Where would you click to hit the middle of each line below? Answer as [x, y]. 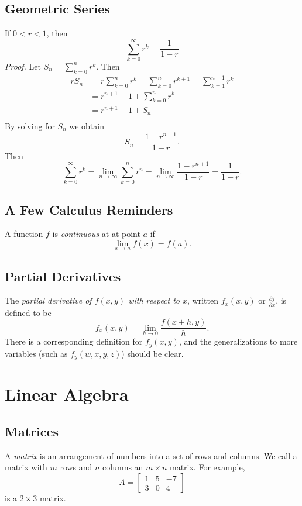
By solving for [30, 125]
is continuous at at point [96, 234]
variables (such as [36, 353]
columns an [123, 467]
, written [203, 300]
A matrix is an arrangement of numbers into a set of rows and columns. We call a [151, 455]
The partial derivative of [48, 300]
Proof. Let [23, 66]
